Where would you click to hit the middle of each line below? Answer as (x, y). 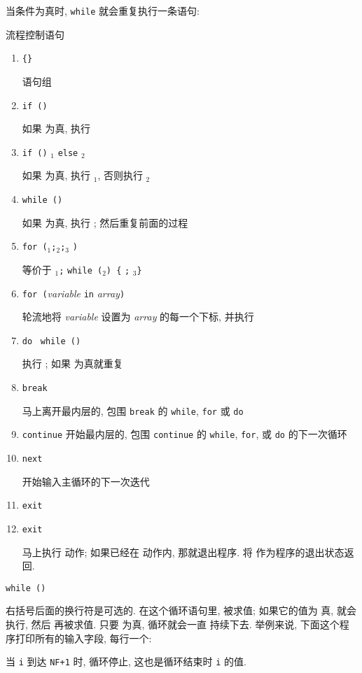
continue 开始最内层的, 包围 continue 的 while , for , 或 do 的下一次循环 (185, 434)
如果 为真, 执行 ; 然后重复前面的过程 (105, 222)
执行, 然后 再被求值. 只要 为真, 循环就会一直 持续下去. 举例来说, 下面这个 (173, 624)
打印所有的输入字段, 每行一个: (83, 638)
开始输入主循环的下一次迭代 (86, 481)
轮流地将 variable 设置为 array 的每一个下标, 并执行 (138, 317)
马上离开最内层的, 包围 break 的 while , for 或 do (133, 410)
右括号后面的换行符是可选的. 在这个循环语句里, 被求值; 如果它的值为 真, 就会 (181, 610)
